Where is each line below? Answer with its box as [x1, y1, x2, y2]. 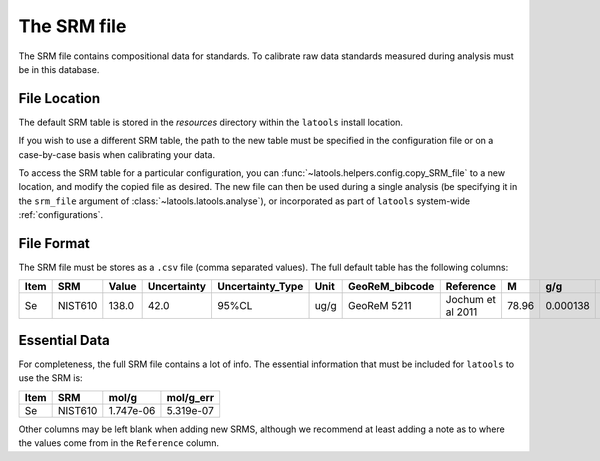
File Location [18, 90, 101, 107]
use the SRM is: [18, 372, 84, 384]
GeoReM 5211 [347, 299, 412, 313]
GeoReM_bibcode [347, 280, 435, 294]
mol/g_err [166, 390, 215, 404]
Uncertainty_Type [216, 280, 304, 294]
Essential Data [18, 331, 110, 349]
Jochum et [445, 293, 497, 307]
